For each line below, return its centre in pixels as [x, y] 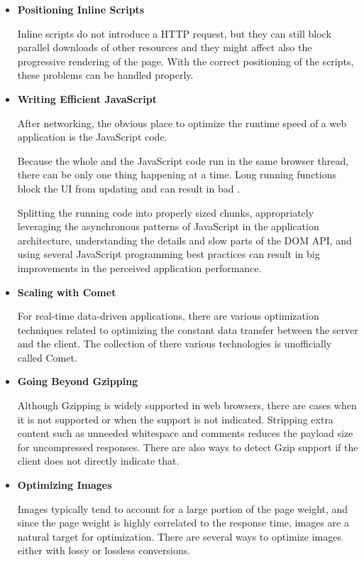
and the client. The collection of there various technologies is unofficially [175, 344]
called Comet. [47, 357]
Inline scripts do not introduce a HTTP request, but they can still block [174, 33]
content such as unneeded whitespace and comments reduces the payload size [185, 433]
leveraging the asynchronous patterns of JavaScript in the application [168, 226]
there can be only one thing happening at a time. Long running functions [177, 174]
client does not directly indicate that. [98, 461]
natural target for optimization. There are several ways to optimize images [179, 536]
